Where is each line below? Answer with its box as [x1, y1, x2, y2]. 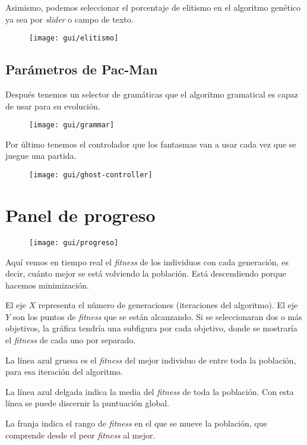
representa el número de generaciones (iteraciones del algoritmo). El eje [38, 299, 298, 311]
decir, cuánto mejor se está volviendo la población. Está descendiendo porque [5, 267, 286, 280]
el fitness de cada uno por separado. [5, 334, 136, 346]
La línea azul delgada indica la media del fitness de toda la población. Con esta [5, 385, 294, 397]
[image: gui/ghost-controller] [29, 171, 153, 180]
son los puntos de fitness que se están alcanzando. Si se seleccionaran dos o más [12, 310, 302, 322]
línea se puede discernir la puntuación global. [5, 397, 169, 409]
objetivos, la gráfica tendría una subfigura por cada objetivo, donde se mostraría [5, 322, 297, 334]
